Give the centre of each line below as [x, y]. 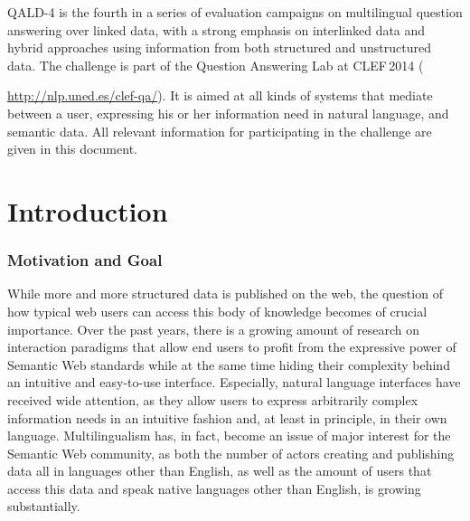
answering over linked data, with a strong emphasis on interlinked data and [216, 29]
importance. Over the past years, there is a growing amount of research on [213, 329]
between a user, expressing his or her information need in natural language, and [228, 113]
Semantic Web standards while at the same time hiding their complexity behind [229, 364]
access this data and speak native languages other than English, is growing [214, 488]
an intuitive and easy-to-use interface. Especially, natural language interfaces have [234, 382]
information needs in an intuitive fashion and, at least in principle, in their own [227, 417]
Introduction [88, 210]
